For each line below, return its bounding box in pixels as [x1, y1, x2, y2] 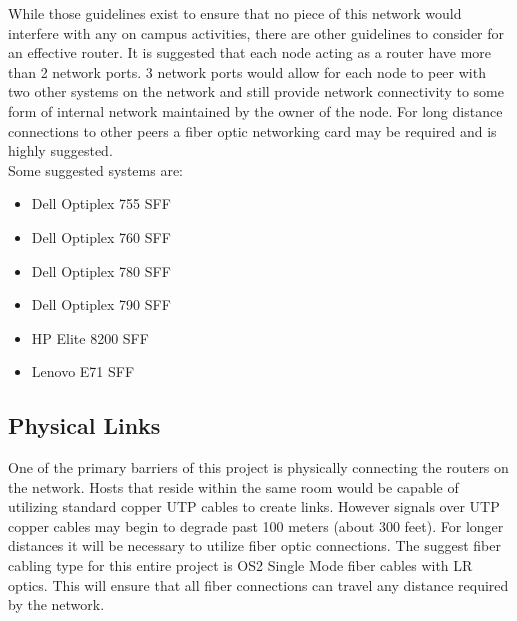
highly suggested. [8, 140, 113, 161]
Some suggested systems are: [8, 159, 183, 180]
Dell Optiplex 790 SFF [31, 294, 171, 315]
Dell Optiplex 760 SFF [31, 226, 171, 247]
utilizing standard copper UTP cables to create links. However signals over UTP [8, 496, 500, 517]
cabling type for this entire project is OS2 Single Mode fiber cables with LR [8, 555, 473, 576]
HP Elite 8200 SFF [31, 327, 149, 348]
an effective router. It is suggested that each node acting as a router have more [8, 42, 492, 63]
